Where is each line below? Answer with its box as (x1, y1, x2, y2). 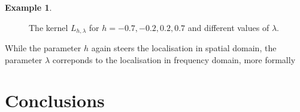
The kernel (29, 21, 68, 33)
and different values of (187, 21, 269, 33)
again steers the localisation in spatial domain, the (91, 42, 277, 54)
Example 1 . (5, 1, 52, 13)
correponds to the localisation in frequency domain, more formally (52, 53, 296, 66)
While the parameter (5, 42, 81, 54)
